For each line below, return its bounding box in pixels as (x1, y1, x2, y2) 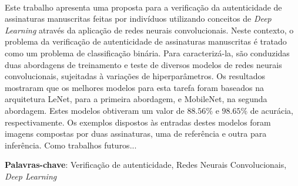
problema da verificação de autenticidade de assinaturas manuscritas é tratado (5, 35, 287, 48)
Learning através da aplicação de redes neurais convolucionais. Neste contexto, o (5, 23, 294, 36)
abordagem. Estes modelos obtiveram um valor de (5, 104, 185, 116)
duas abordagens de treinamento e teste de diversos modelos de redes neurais (5, 58, 282, 70)
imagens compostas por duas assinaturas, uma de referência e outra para (5, 127, 267, 140)
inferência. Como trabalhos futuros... (5, 138, 137, 151)
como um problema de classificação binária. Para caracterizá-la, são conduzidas (5, 46, 290, 59)
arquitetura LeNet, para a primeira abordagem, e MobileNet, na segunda (5, 93, 267, 105)
